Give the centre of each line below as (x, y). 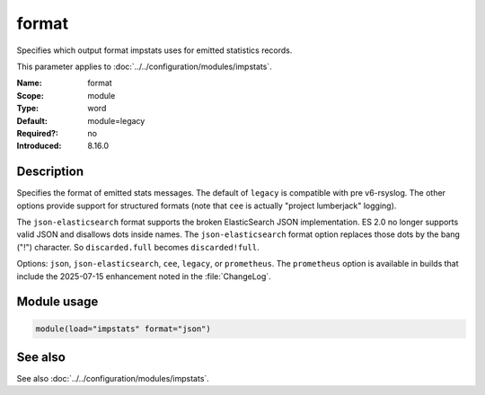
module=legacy (116, 120)
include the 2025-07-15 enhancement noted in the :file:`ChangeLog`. (144, 276)
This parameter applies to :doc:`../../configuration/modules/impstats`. (145, 66)
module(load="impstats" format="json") (123, 329)
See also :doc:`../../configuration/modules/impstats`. (113, 379)
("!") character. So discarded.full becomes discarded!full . (138, 247)
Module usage (57, 302)
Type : (28, 109)
